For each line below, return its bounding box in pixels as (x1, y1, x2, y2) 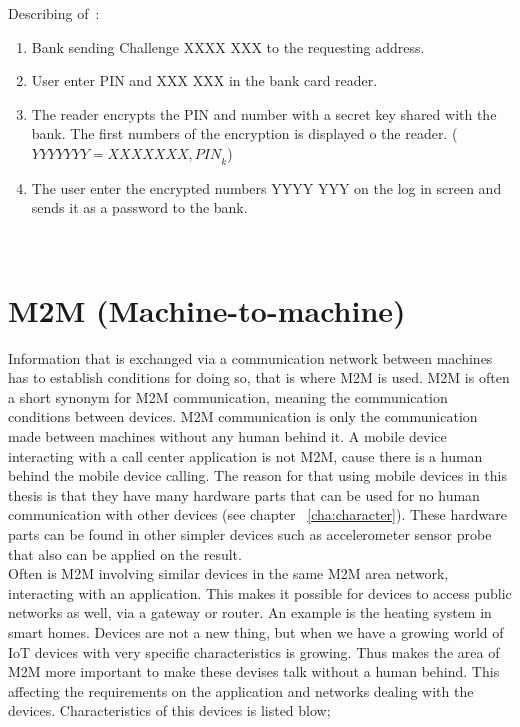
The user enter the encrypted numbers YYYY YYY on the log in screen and (31, 177, 502, 198)
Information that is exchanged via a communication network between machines (8, 347, 493, 368)
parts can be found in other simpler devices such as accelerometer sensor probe (8, 524, 492, 545)
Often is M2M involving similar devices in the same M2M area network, (8, 563, 449, 584)
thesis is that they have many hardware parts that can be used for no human (8, 484, 480, 505)
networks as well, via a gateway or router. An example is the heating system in (8, 602, 492, 623)
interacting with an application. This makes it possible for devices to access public (8, 582, 512, 603)
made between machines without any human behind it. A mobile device (8, 426, 447, 447)
